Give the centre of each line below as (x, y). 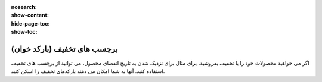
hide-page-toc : (30, 23)
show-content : (30, 15)
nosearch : (24, 7)
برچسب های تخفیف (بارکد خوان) (64, 48)
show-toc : (24, 32)
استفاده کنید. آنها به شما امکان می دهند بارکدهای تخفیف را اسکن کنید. (88, 71)
